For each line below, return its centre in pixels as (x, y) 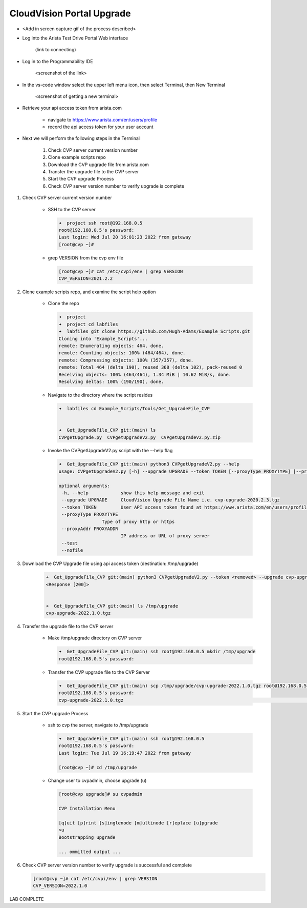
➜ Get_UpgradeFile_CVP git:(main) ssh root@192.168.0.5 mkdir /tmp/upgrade (157, 652)
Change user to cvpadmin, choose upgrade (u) (97, 781)
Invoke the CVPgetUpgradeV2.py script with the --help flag (110, 451)
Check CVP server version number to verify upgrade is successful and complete (107, 865)
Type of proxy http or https (138, 521)
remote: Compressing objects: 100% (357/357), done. (126, 360)
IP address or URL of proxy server (165, 536)
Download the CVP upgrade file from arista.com (98, 165)
